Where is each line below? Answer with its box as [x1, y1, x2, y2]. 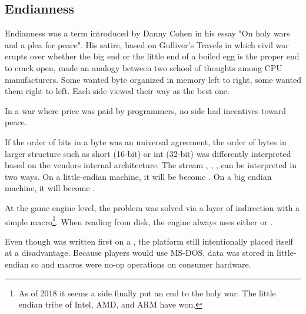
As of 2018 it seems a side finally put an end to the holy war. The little [18, 286, 276, 299]
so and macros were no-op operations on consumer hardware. [31, 258, 251, 270]
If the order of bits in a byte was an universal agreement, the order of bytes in [5, 135, 287, 148]
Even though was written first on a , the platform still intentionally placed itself [5, 235, 293, 247]
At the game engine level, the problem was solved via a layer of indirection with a [5, 201, 300, 213]
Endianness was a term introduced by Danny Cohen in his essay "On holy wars [5, 27, 290, 39]
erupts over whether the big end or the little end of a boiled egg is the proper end [5, 50, 300, 62]
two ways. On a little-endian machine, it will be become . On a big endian [5, 170, 272, 182]
